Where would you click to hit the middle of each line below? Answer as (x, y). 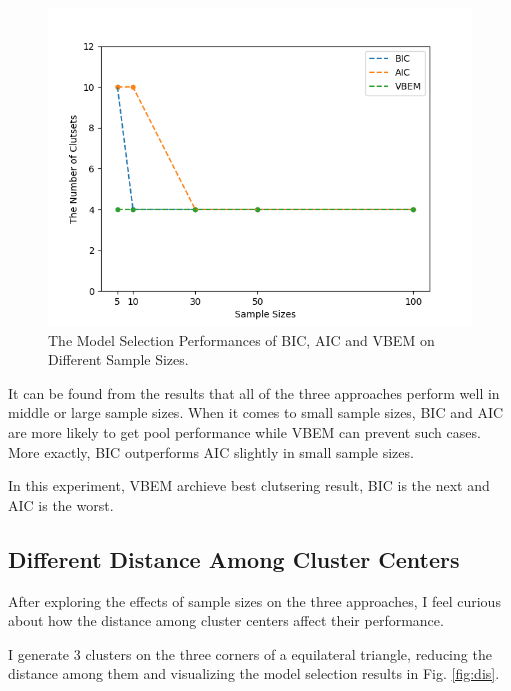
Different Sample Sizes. (118, 359)
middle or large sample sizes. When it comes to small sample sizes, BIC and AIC (256, 412)
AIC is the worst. (61, 504)
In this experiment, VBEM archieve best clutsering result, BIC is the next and (249, 485)
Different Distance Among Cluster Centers (234, 558)
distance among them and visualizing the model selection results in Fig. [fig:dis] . (254, 673)
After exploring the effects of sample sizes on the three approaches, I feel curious (254, 600)
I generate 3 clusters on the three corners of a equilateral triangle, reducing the (250, 653)
